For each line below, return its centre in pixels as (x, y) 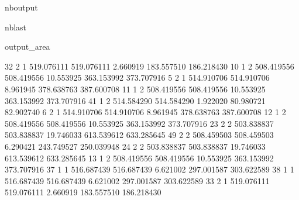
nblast (16, 27)
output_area (28, 46)
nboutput (21, 7)
